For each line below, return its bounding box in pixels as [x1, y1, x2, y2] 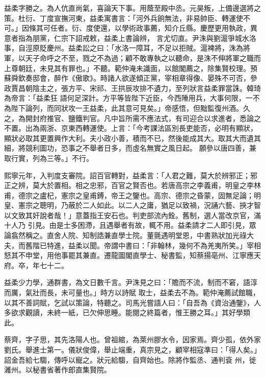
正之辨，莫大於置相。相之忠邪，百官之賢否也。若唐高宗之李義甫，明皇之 [4, 180, 247, 191]
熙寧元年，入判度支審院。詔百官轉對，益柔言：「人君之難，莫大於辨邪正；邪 [4, 170, 257, 180]
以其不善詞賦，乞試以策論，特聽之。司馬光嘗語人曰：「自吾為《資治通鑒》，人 [4, 297, 261, 308]
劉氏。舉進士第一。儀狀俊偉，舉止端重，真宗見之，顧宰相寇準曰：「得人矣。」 [4, 344, 261, 355]
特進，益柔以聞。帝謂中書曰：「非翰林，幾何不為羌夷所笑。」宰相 [46, 240, 261, 250]
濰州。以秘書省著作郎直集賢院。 [4, 364, 111, 375]
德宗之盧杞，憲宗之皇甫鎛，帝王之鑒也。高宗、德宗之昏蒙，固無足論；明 [18, 190, 261, 200]
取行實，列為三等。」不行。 [4, 152, 93, 163]
